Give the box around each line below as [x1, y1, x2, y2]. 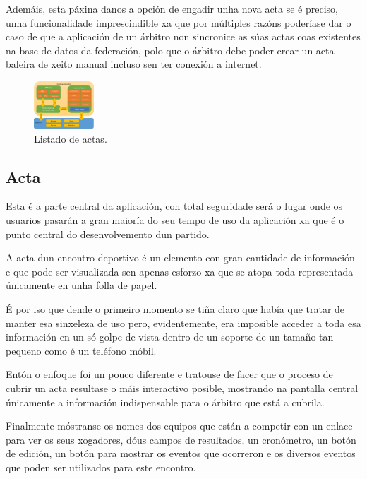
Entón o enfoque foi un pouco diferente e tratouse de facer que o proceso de [6, 367, 333, 382]
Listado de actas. [34, 131, 107, 146]
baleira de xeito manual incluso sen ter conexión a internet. [6, 57, 262, 71]
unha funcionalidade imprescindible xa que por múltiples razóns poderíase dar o [6, 15, 351, 30]
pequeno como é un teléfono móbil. [6, 343, 157, 357]
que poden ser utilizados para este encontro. [6, 459, 196, 474]
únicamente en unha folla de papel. [6, 278, 157, 292]
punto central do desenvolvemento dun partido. [6, 226, 210, 241]
